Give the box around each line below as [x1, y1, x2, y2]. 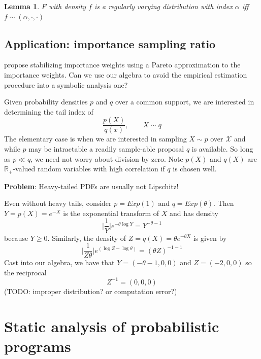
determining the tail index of [4, 106, 93, 117]
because [4, 232, 28, 243]
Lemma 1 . [4, 1, 40, 11]
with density [48, 1, 86, 11]
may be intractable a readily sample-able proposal [28, 143, 184, 154]
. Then [213, 198, 234, 208]
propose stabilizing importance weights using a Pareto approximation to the [4, 59, 241, 70]
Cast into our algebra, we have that [4, 257, 115, 268]
